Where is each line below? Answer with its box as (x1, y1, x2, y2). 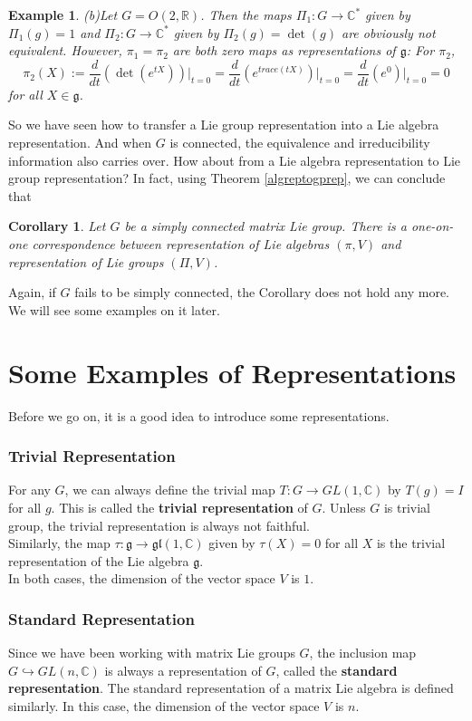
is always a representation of (104, 660, 262, 679)
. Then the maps (200, 5, 292, 24)
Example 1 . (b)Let (8, 5, 118, 24)
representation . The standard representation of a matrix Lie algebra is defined (8, 678, 454, 697)
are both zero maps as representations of (172, 41, 396, 60)
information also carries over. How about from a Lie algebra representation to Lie (8, 150, 461, 169)
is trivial (383, 497, 430, 516)
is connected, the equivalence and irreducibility (169, 133, 430, 152)
